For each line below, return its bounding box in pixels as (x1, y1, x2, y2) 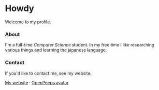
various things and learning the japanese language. (5, 47, 107, 53)
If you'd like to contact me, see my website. (5, 70, 92, 76)
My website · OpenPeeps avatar (5, 79, 69, 85)
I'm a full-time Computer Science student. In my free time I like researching (5, 42, 155, 48)
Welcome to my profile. (5, 19, 52, 25)
